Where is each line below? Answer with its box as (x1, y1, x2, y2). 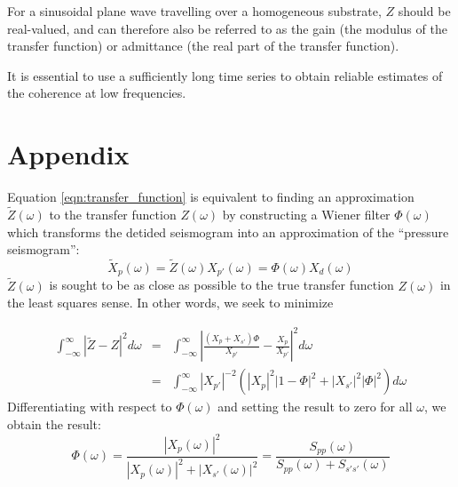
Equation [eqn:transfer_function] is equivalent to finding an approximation (7, 188, 415, 206)
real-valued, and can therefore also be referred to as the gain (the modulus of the (7, 19, 447, 37)
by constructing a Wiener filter (222, 204, 391, 223)
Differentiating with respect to (7, 397, 172, 416)
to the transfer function (49, 204, 177, 223)
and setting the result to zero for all (217, 397, 413, 416)
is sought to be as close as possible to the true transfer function (49, 275, 394, 294)
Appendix (7, 136, 130, 172)
